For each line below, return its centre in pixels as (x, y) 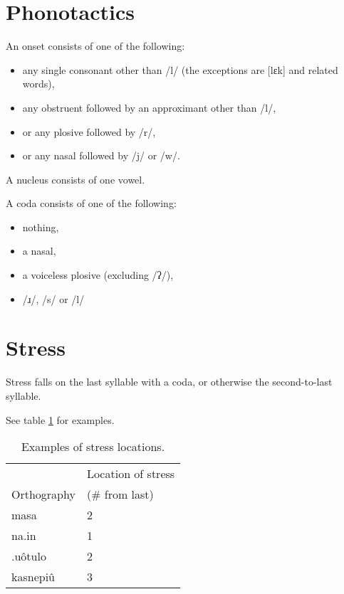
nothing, (41, 227)
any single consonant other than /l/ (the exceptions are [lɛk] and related (180, 69)
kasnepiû (33, 577)
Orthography (43, 494)
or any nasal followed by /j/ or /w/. (101, 155)
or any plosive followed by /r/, (89, 131)
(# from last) (120, 494)
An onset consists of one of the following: (95, 46)
